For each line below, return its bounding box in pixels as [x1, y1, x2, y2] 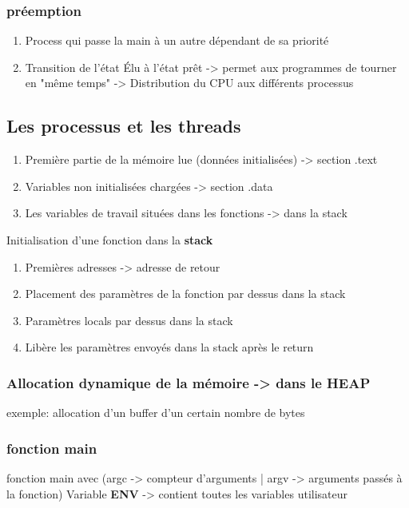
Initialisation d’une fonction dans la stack [6, 231, 213, 248]
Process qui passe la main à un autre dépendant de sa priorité [25, 32, 329, 49]
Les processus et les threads [6, 113, 241, 138]
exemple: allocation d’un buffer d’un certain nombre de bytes [6, 404, 305, 421]
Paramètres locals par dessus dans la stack [25, 312, 233, 328]
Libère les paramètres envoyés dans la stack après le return [25, 339, 314, 355]
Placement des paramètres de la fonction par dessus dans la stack [25, 285, 346, 302]
